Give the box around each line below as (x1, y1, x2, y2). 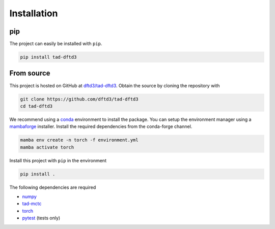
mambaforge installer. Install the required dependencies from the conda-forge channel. (9, 123, 193, 130)
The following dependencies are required (9, 184, 96, 190)
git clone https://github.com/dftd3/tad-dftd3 (20, 96, 139, 102)
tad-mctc (22, 200, 42, 207)
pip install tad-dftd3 (20, 54, 77, 60)
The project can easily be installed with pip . (9, 41, 102, 47)
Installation (9, 8, 58, 19)
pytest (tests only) (22, 215, 61, 221)
